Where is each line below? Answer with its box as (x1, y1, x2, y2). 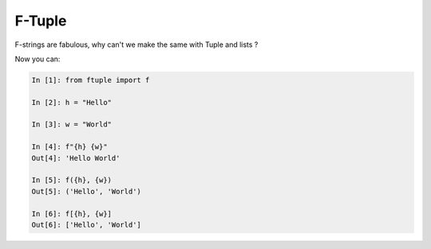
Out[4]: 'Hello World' (31, 154, 121, 162)
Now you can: (14, 54, 61, 64)
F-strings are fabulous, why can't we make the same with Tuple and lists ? (14, 40, 259, 49)
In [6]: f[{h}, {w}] (31, 209, 112, 218)
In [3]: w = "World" (31, 120, 112, 129)
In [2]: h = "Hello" (31, 98, 112, 107)
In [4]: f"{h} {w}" (31, 142, 108, 151)
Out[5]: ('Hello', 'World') (31, 187, 141, 196)
